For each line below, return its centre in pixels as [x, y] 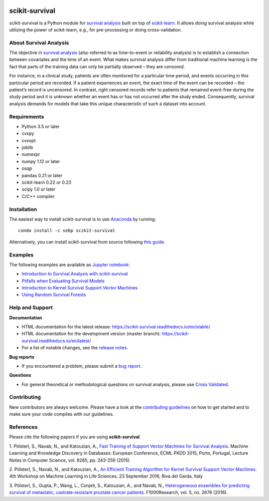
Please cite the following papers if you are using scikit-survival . [75, 437]
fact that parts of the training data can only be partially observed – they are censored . [97, 66]
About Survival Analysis [39, 42]
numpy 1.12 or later [41, 161]
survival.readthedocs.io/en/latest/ [57, 341]
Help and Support [31, 308]
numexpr [31, 154]
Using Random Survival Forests [54, 295]
